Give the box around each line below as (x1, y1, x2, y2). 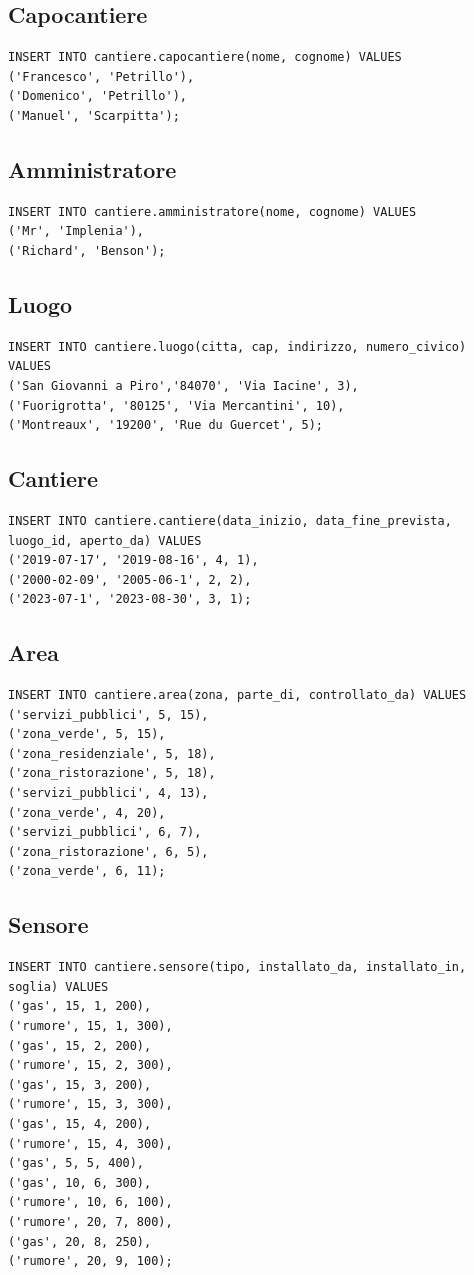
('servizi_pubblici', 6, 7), (8, 825, 202, 840)
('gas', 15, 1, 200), (8, 999, 152, 1014)
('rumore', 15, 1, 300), (8, 1019, 173, 1034)
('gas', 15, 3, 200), (8, 1077, 152, 1092)
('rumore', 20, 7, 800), (8, 1214, 173, 1229)
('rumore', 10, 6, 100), (8, 1195, 173, 1210)
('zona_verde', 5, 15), (8, 727, 166, 742)
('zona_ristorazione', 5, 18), (8, 766, 216, 781)
